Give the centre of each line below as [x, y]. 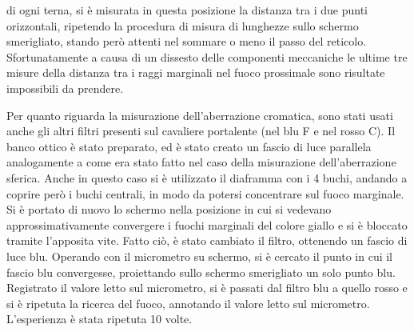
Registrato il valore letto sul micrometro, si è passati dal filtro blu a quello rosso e [207, 288]
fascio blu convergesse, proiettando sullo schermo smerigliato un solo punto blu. [201, 272]
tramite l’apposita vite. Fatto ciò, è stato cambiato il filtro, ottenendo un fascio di [207, 240]
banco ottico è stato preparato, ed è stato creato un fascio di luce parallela [189, 146]
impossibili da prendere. [65, 88]
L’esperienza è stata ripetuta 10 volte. [100, 319]
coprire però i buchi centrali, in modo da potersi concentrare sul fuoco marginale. [205, 193]
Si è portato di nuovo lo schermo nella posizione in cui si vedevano [169, 209]
